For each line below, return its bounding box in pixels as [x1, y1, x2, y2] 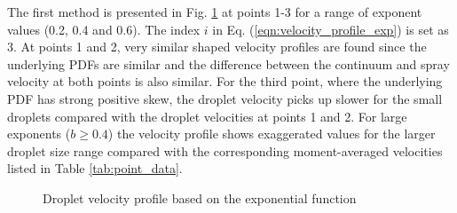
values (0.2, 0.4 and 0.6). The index [7, 20, 201, 38]
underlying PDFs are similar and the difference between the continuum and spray [7, 54, 450, 73]
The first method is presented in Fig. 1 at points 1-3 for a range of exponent [7, 3, 422, 20]
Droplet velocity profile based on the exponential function [43, 188, 357, 207]
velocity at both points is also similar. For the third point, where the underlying [7, 72, 443, 91]
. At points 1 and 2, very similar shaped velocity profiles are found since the [13, 37, 427, 56]
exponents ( [7, 124, 71, 143]
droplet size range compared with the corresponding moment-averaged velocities [7, 141, 443, 160]
